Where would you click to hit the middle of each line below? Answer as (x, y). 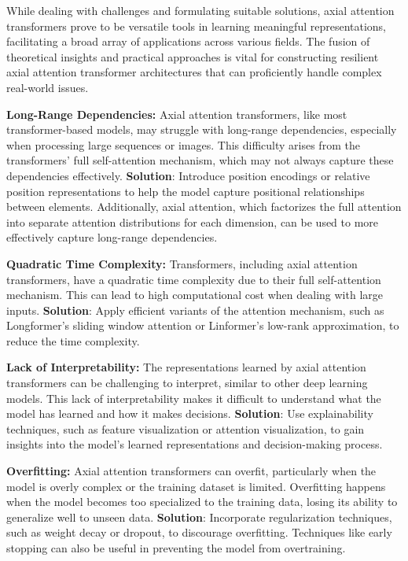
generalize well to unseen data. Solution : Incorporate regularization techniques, (199, 517)
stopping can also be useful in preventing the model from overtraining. (176, 548)
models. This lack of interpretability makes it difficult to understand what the (194, 398)
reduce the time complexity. (73, 340)
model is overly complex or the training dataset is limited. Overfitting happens (196, 486)
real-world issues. (48, 87)
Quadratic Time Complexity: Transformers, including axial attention (182, 263)
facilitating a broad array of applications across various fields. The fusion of (188, 41)
